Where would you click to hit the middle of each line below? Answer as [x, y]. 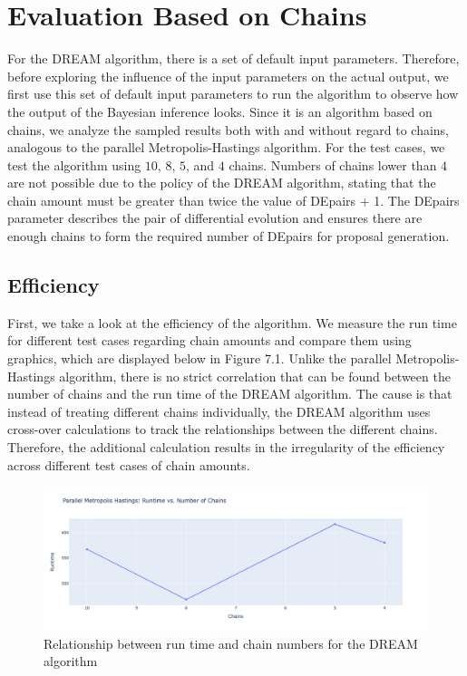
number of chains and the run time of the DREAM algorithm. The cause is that [230, 394]
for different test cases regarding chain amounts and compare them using [209, 340]
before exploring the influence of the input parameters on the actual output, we [228, 76]
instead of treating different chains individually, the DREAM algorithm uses [219, 411]
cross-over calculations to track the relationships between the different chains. [223, 429]
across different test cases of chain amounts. [129, 464]
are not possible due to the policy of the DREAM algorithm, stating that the [222, 183]
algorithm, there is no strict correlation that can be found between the [255, 376]
